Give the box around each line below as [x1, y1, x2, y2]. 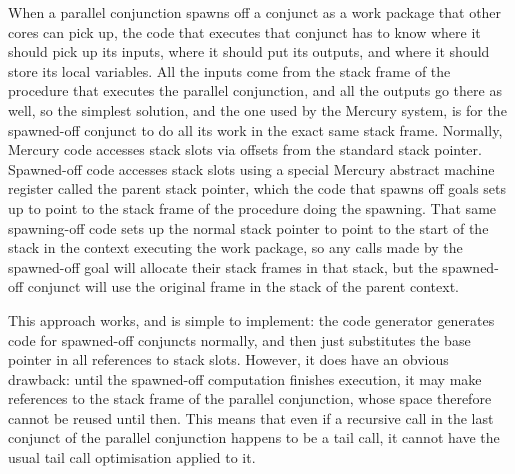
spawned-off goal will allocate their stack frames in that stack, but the [8, 256, 438, 277]
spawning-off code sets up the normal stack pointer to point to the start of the [8, 217, 489, 238]
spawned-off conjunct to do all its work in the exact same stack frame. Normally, [8, 119, 503, 140]
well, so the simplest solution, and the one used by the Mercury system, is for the [8, 99, 507, 120]
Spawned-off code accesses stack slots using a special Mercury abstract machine [8, 158, 495, 179]
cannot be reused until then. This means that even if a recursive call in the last [8, 407, 494, 428]
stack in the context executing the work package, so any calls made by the [8, 237, 463, 258]
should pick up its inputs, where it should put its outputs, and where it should [8, 41, 490, 62]
